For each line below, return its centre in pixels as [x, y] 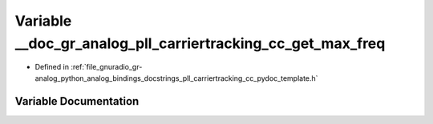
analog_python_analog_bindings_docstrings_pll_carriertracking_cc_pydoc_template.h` [176, 78]
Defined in [52, 67]
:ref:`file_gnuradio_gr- [107, 67]
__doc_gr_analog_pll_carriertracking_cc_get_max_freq [200, 43]
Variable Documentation [77, 101]
